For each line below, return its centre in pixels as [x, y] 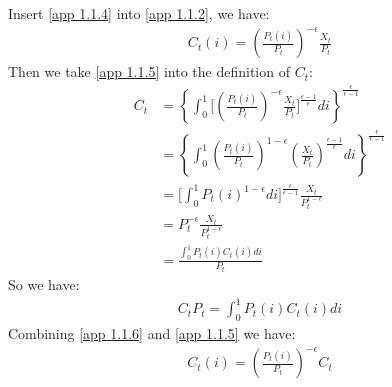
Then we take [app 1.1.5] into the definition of [149, 71]
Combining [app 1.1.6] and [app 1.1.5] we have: [152, 333]
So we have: [44, 284]
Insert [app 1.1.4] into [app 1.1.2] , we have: [139, 13]
